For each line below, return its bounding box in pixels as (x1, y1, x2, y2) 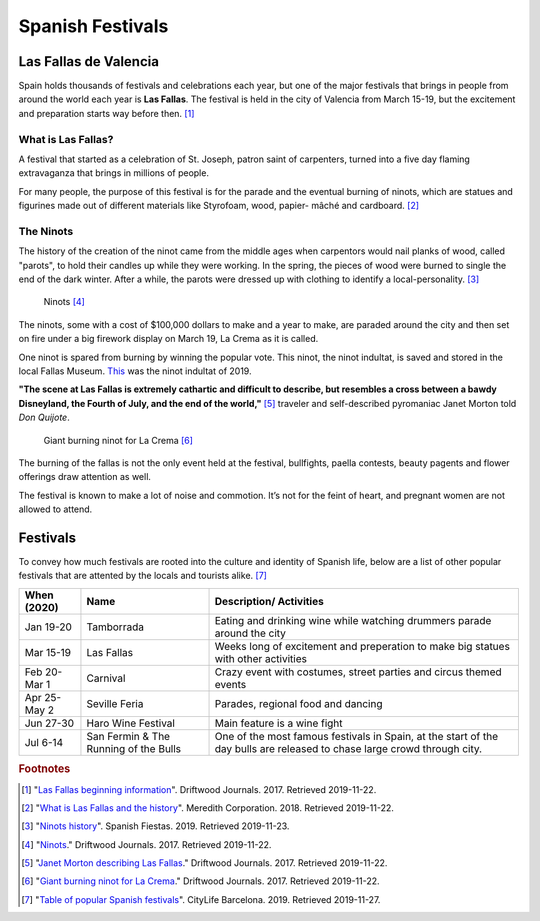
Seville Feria (86, 696, 144, 710)
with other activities (214, 651, 307, 665)
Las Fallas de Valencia (18, 53, 160, 70)
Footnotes (18, 762, 71, 776)
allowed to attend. (18, 503, 93, 515)
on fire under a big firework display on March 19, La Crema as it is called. (18, 333, 319, 345)
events (214, 677, 247, 691)
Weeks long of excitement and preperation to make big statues (214, 639, 510, 653)
